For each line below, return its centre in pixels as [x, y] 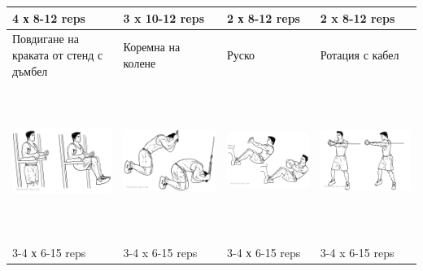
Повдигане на [46, 39]
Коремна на [152, 47]
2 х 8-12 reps [264, 17]
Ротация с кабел [360, 54]
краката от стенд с [58, 54]
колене [140, 62]
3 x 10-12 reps [164, 17]
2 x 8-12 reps [358, 17]
